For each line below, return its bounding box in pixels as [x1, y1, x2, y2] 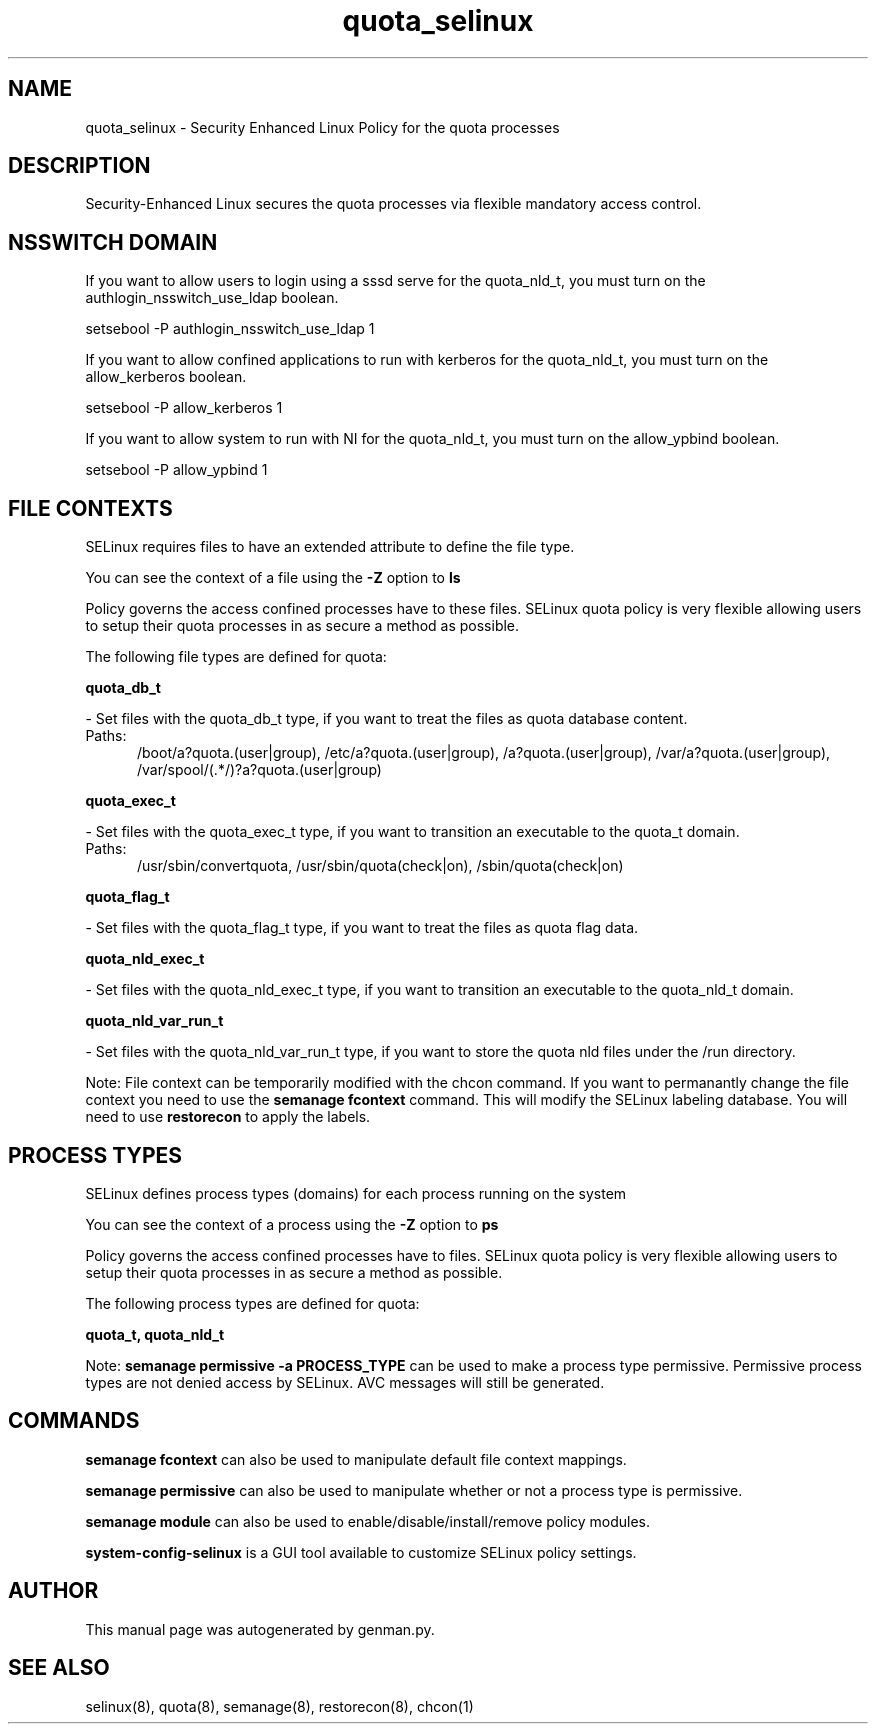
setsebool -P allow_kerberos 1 [85, 399, 283, 417]
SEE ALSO [8, 1655, 110, 1681]
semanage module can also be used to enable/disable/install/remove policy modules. [85, 1512, 651, 1530]
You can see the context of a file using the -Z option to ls [85, 569, 461, 587]
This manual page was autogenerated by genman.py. [85, 1620, 435, 1638]
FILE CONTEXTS [8, 495, 173, 521]
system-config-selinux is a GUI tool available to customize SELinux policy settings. [85, 1543, 637, 1561]
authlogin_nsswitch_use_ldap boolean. [85, 289, 339, 307]
